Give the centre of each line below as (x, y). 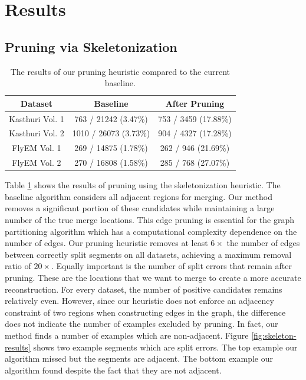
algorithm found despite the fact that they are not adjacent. (113, 370)
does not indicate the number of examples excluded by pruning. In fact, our (142, 324)
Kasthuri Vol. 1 (37, 118)
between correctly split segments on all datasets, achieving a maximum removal (148, 254)
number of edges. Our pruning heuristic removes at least (106, 243)
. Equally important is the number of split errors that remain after (172, 266)
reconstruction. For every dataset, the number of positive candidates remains (144, 289)
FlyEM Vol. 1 (37, 148)
